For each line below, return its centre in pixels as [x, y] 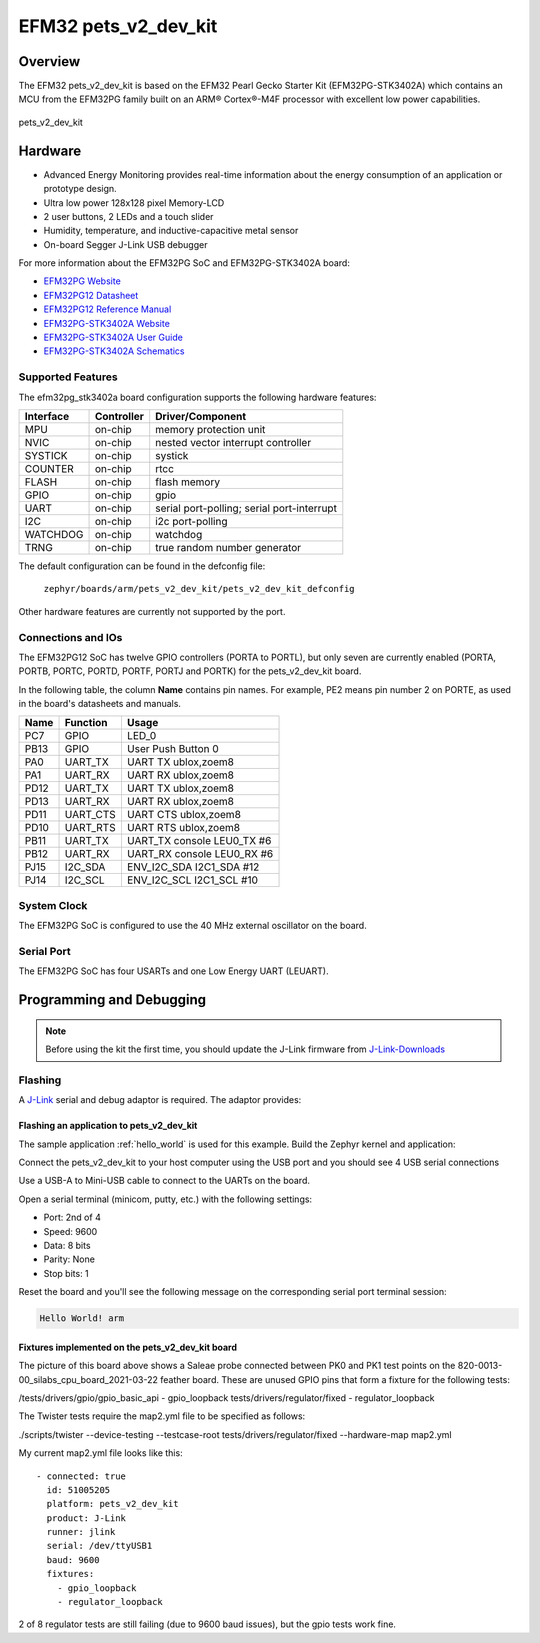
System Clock [53, 905]
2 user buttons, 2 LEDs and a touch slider [128, 216]
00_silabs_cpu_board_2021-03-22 [88, 1379]
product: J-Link [86, 1518]
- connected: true [81, 1476]
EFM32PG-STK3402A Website [106, 323]
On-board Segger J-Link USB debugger [125, 244]
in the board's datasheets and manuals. [100, 704]
